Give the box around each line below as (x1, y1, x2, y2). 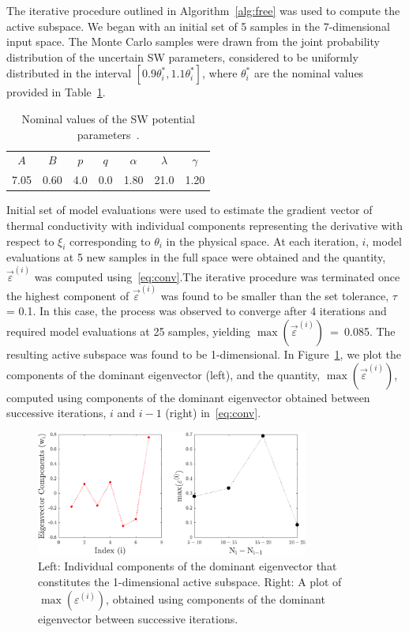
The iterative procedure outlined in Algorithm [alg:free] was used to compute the (6, 2, 400, 18)
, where (201, 65, 238, 81)
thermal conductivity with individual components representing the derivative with (6, 216, 403, 233)
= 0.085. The (330, 323, 396, 340)
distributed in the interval (6, 65, 132, 81)
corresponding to (69, 232, 151, 249)
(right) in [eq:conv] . (165, 404, 261, 421)
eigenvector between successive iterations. (38, 610, 238, 626)
